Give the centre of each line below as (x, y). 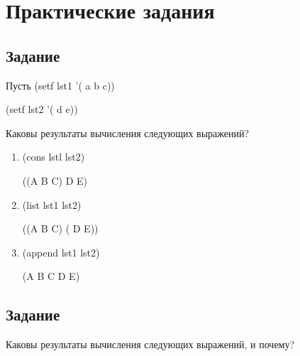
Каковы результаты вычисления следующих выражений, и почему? (150, 344)
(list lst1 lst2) (52, 204)
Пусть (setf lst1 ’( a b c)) (60, 85)
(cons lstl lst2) (54, 157)
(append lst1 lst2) (61, 252)
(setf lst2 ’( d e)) (42, 109)
